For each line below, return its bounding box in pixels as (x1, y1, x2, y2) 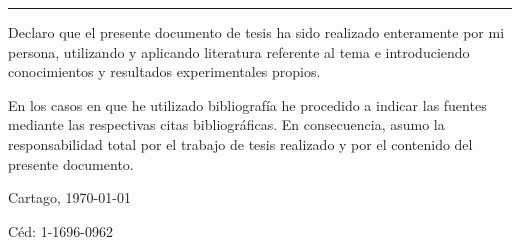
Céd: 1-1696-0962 (8, 220, 113, 241)
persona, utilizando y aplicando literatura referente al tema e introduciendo (8, 41, 470, 62)
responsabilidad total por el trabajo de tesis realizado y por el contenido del (8, 133, 473, 154)
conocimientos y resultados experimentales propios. (8, 61, 321, 82)
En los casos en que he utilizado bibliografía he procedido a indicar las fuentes (8, 94, 487, 115)
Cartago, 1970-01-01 (8, 187, 131, 208)
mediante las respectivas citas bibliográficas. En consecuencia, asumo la (8, 114, 445, 135)
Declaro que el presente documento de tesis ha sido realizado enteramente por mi (8, 22, 505, 42)
